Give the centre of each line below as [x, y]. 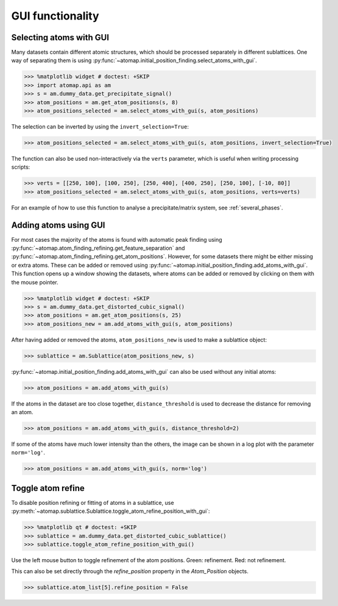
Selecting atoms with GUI [60, 37]
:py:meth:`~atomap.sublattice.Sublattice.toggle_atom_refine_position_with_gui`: [111, 511]
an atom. [22, 412]
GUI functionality [55, 16]
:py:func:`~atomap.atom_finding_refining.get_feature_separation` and [98, 248]
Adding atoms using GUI [58, 225]
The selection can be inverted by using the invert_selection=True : [100, 126]
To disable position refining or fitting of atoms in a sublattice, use [93, 502]
